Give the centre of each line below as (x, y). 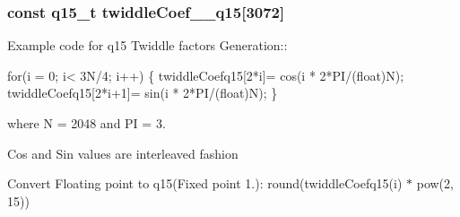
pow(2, (435, 183)
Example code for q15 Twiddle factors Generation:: (148, 45)
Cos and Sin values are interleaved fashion (123, 153)
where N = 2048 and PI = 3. (87, 123)
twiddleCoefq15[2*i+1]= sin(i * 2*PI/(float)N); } (143, 93)
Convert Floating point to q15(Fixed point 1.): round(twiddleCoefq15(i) (205, 183)
